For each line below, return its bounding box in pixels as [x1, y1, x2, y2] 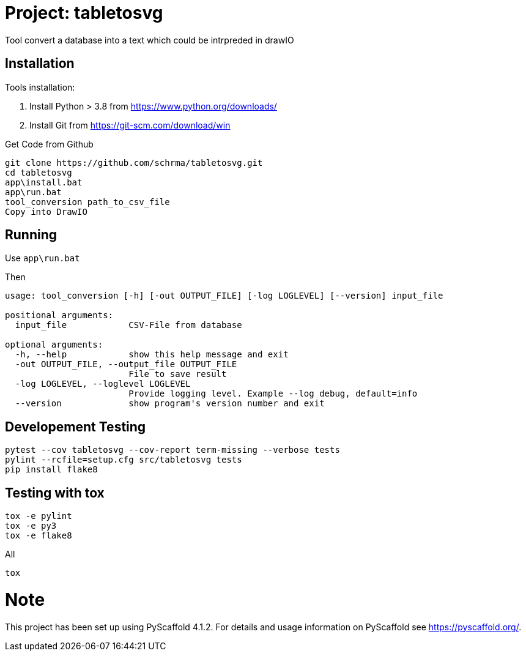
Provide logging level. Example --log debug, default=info [128, 389, 418, 399]
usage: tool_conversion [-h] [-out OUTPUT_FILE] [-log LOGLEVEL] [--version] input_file [5, 291, 443, 301]
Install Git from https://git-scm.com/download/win [29, 119, 231, 130]
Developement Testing [5, 419, 146, 434]
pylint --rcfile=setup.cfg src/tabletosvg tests [5, 455, 242, 465]
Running [5, 227, 57, 243]
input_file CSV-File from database [15, 320, 242, 330]
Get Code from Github [5, 138, 94, 149]
